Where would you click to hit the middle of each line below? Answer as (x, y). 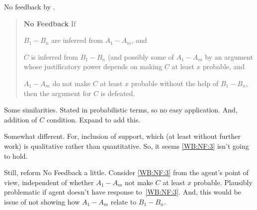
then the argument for (57, 93)
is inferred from (54, 56)
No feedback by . (30, 6)
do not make (71, 83)
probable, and (224, 66)
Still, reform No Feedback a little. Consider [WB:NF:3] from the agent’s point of (127, 172)
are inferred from (77, 40)
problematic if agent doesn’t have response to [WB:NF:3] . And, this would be (123, 192)
